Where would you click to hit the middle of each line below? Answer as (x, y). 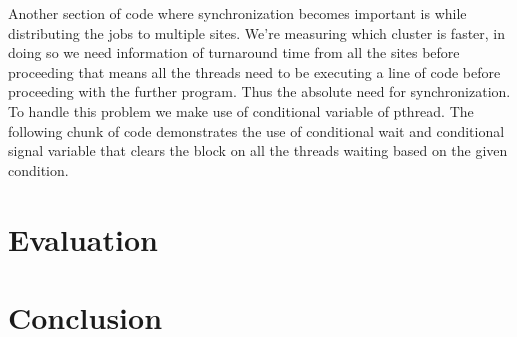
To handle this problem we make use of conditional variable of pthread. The (241, 110)
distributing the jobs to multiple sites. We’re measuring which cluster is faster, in (257, 32)
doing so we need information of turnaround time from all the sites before (234, 52)
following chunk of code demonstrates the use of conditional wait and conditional (256, 130)
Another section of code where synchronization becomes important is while (237, 13)
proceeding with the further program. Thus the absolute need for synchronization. (259, 91)
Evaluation (83, 238)
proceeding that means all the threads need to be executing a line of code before (254, 71)
